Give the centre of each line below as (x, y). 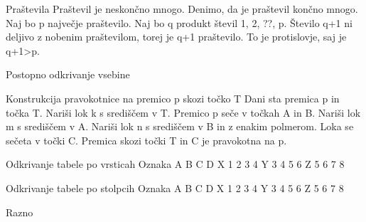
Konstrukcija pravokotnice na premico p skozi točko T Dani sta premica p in (173, 98)
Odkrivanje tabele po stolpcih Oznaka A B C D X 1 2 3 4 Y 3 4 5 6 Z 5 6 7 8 (175, 187)
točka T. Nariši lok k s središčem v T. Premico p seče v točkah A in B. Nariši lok (183, 112)
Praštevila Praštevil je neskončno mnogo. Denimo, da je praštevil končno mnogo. (182, 9)
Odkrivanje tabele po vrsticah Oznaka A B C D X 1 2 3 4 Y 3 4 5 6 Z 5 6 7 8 (175, 164)
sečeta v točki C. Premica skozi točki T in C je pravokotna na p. (146, 140)
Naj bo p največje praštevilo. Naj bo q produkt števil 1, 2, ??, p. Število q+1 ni (179, 22)
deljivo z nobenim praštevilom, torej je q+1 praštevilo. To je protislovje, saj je (176, 37)
